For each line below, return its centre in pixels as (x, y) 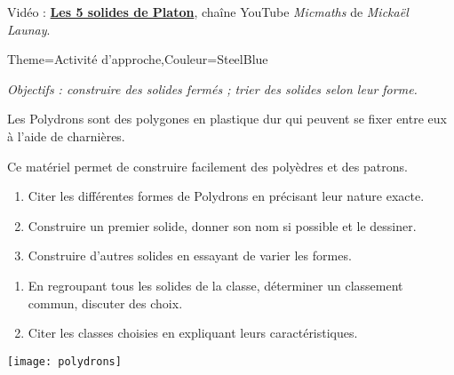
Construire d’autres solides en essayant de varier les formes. (190, 255)
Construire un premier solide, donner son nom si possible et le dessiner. (222, 225)
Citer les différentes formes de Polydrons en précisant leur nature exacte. (226, 196)
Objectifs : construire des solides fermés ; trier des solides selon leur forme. (212, 88)
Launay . (29, 29)
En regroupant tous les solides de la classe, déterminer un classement (215, 285)
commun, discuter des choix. (105, 303)
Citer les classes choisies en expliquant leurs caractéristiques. (193, 333)
